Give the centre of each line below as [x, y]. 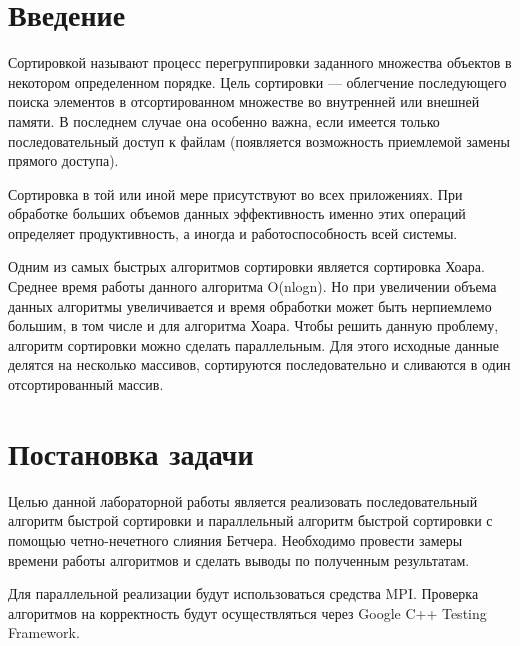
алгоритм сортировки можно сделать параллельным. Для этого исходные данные [253, 344]
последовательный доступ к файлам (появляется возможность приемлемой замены [259, 140]
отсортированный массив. [86, 384]
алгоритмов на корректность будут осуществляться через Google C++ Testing [247, 612]
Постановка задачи [131, 452]
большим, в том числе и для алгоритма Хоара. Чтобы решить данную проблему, [253, 325]
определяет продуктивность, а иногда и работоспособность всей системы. [233, 232]
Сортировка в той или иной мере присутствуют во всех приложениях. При [235, 193]
